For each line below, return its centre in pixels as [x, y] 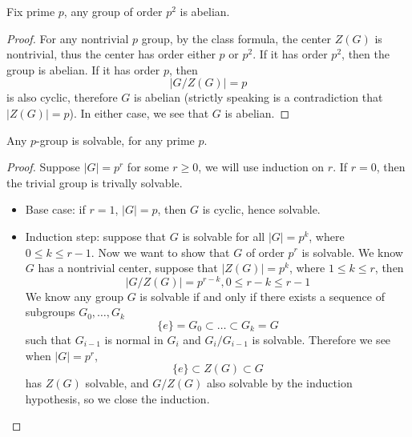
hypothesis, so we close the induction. [117, 398]
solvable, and [117, 383]
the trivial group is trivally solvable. [95, 182]
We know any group [74, 296]
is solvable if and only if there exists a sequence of [262, 296]
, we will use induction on [261, 167]
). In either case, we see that [139, 112]
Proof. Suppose [43, 167]
